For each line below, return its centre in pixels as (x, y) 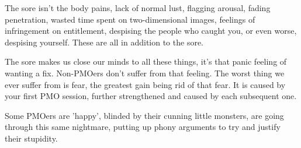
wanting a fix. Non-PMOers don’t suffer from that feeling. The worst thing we (145, 73)
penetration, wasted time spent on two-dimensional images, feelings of (130, 19)
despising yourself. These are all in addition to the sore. (104, 42)
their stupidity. (31, 138)
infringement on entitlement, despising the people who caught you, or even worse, (151, 31)
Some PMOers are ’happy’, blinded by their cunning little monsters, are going (144, 115)
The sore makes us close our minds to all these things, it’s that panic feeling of (146, 61)
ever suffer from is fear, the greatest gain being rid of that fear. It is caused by (145, 84)
